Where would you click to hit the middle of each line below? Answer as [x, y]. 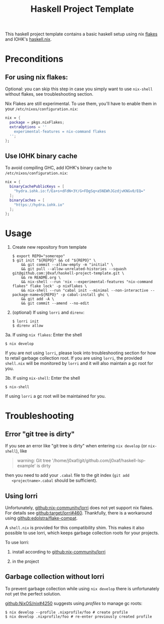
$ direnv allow [28, 326]
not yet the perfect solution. [33, 594]
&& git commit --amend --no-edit [55, 303]
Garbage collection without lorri [55, 577]
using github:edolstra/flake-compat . [41, 518]
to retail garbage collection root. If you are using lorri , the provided [74, 358]
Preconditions [34, 59]
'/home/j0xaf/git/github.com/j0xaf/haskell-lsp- [99, 461]
